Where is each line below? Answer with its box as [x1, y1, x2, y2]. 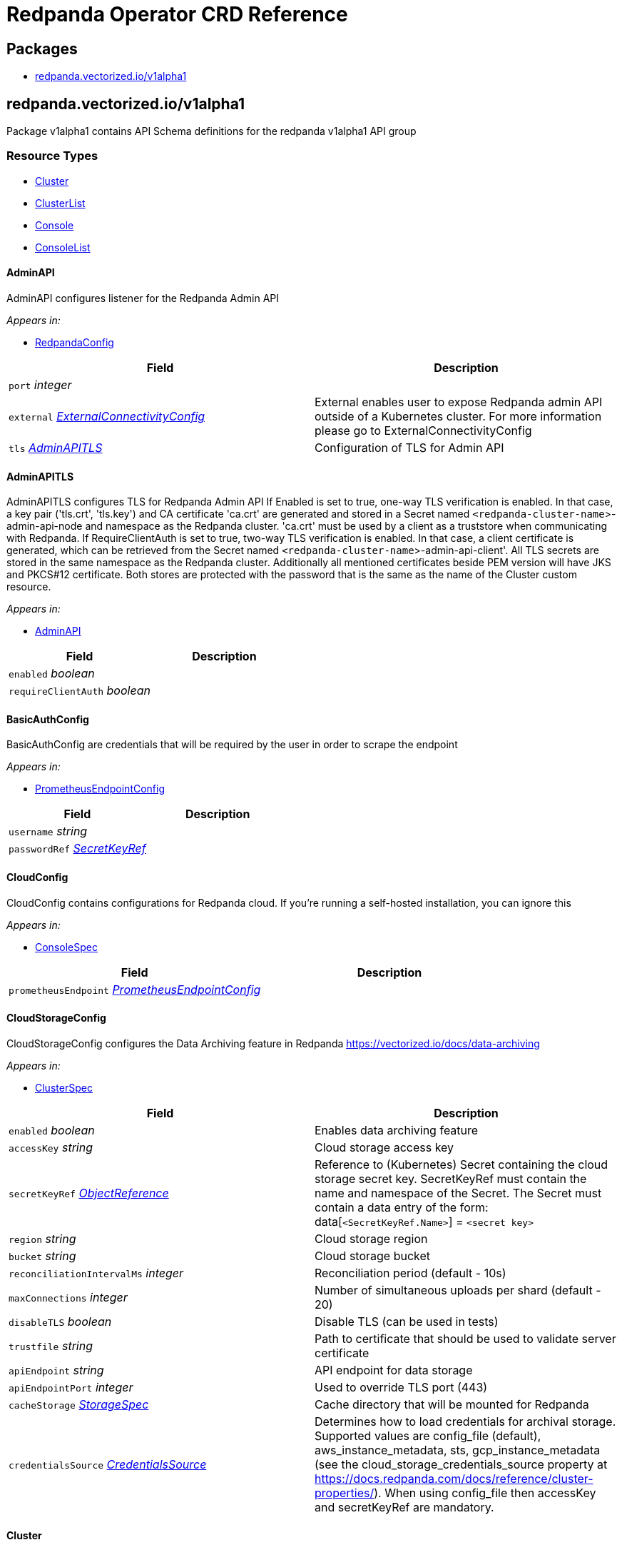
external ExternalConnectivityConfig [9, 408, 205, 423]
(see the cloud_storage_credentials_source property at [315, 1456, 608, 1471]
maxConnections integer [9, 1289, 128, 1304]
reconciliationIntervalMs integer [9, 1265, 184, 1280]
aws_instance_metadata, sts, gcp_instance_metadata [315, 1442, 601, 1457]
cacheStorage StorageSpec [9, 1396, 149, 1411]
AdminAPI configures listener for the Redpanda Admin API [6, 291, 280, 304]
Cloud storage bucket [315, 1248, 431, 1263]
